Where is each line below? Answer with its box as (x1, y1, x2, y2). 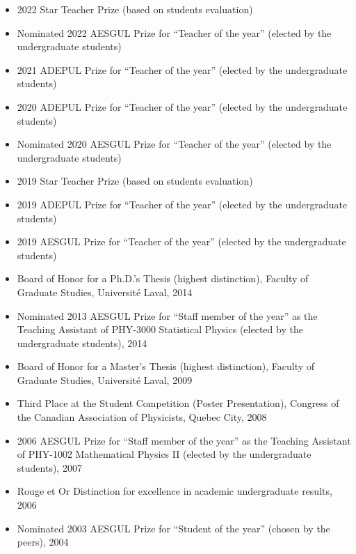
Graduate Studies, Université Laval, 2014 (17, 284, 193, 299)
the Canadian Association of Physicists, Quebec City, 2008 (17, 410, 267, 424)
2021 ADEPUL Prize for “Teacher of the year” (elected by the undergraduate (17, 62, 348, 77)
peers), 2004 (17, 534, 69, 549)
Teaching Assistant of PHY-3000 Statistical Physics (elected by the (17, 322, 303, 337)
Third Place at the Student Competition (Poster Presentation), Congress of (17, 396, 339, 410)
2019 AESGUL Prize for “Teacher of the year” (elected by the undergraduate (17, 234, 346, 249)
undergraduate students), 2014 (17, 335, 147, 350)
